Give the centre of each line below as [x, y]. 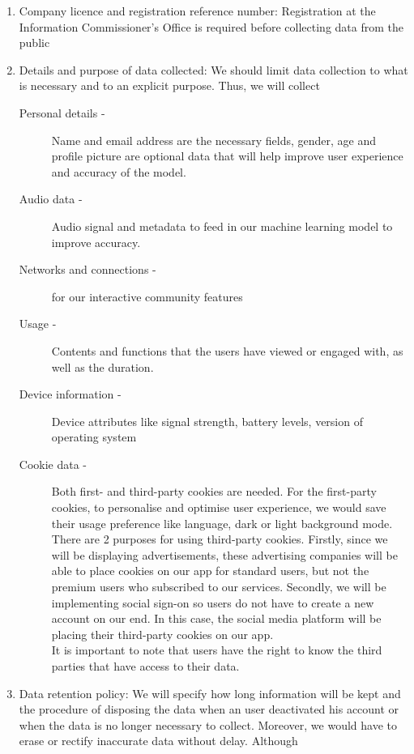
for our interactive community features [147, 296]
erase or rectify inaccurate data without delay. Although [158, 741]
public [34, 43]
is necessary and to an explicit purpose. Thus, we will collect [169, 85]
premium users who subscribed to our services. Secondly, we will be [219, 587]
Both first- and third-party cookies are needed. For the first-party [214, 491]
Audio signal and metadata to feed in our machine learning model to [222, 226]
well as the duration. [102, 366]
